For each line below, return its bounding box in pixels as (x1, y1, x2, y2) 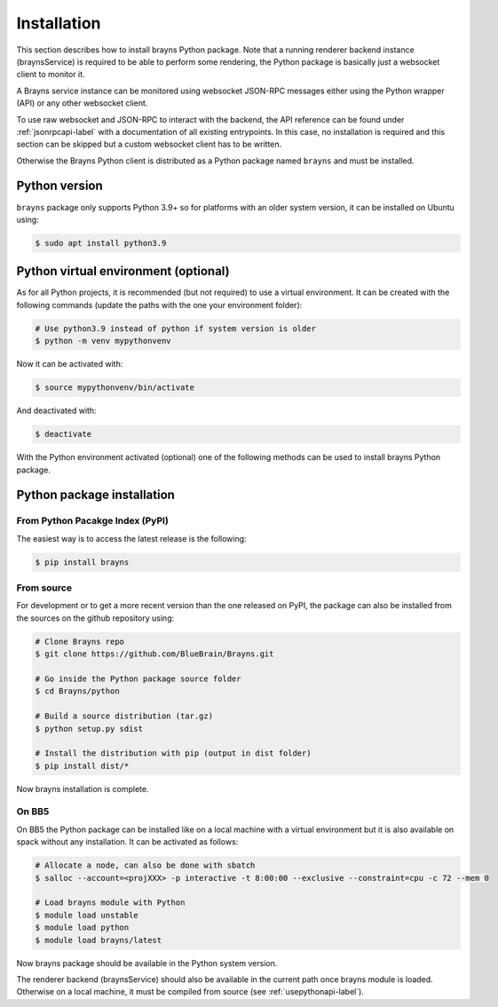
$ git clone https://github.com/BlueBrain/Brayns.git (35, 649, 274, 659)
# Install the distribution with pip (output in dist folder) (35, 749, 312, 758)
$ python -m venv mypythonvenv (35, 336, 172, 346)
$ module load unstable (35, 910, 139, 920)
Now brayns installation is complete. (16, 783, 149, 794)
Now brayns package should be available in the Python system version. (16, 957, 278, 968)
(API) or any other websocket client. (16, 98, 148, 108)
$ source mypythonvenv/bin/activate (35, 383, 195, 392)
